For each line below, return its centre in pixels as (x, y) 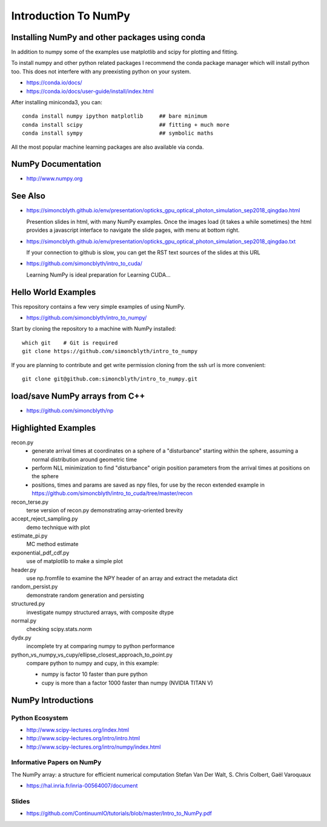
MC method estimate (52, 544)
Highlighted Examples (54, 428)
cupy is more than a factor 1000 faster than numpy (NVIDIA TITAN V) (127, 683)
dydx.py (21, 638)
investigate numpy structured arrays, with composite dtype (100, 612)
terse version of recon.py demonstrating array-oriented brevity (105, 510)
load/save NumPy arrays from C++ (78, 396)
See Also (28, 196)
